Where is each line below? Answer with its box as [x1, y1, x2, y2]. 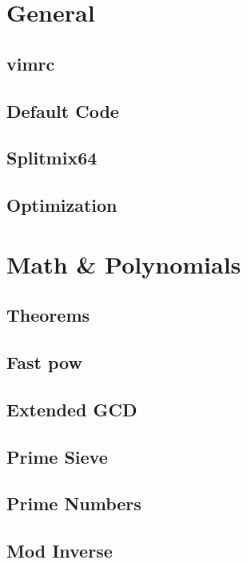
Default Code [6, 98, 119, 123]
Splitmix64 [6, 145, 98, 170]
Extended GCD [6, 396, 137, 421]
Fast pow [6, 350, 82, 375]
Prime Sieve [6, 444, 108, 469]
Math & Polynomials [6, 247, 241, 280]
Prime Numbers [6, 491, 141, 516]
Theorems [6, 302, 90, 327]
